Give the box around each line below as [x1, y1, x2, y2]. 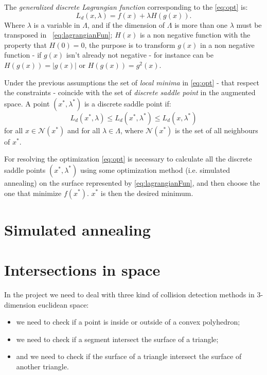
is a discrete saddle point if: [84, 98, 171, 109]
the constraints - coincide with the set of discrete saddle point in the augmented [4, 87, 256, 98]
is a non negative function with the [139, 29, 251, 40]
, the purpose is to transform [84, 39, 175, 50]
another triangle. [16, 361, 69, 371]
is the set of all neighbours [175, 124, 258, 135]
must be [236, 19, 262, 30]
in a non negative [200, 39, 255, 50]
